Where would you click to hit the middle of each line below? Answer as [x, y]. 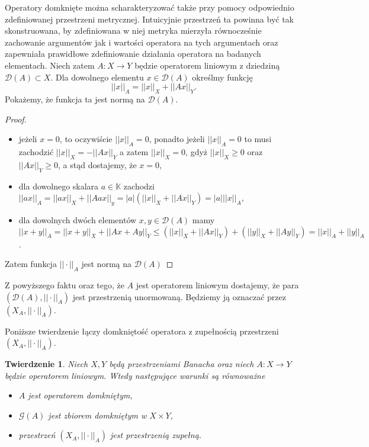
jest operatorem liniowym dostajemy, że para [217, 284]
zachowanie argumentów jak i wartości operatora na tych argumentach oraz [142, 42]
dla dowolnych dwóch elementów [78, 219]
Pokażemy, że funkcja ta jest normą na [75, 99]
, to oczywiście [86, 139]
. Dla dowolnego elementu [97, 77]
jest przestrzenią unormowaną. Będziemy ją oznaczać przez [179, 296]
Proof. [16, 119]
